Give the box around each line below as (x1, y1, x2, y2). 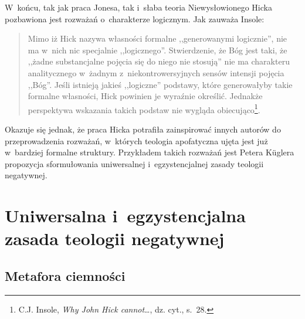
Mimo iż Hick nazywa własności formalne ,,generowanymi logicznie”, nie (28, 32, 287, 45)
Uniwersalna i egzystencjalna (5, 203, 246, 228)
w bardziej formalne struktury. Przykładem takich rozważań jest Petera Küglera (5, 146, 294, 158)
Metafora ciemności (5, 266, 126, 284)
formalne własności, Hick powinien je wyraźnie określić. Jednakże (28, 90, 263, 102)
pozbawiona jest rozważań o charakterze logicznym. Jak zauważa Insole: (5, 12, 265, 25)
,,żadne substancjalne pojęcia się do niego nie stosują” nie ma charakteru (28, 55, 290, 67)
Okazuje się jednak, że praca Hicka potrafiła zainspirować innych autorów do (5, 123, 281, 135)
